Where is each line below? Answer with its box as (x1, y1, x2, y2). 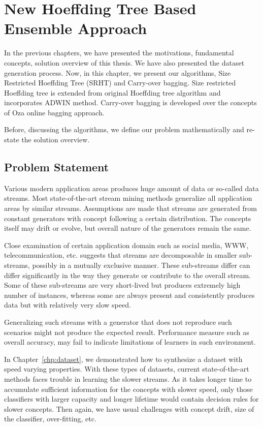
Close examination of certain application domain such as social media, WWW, (4, 239, 249, 250)
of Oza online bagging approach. (4, 107, 105, 117)
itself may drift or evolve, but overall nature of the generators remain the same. (4, 223, 251, 233)
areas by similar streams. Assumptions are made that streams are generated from (4, 203, 257, 213)
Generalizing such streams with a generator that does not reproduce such (4, 316, 232, 327)
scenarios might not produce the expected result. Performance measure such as (4, 326, 249, 337)
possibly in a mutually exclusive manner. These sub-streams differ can (32, 260, 250, 270)
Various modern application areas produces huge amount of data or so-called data (4, 182, 259, 193)
